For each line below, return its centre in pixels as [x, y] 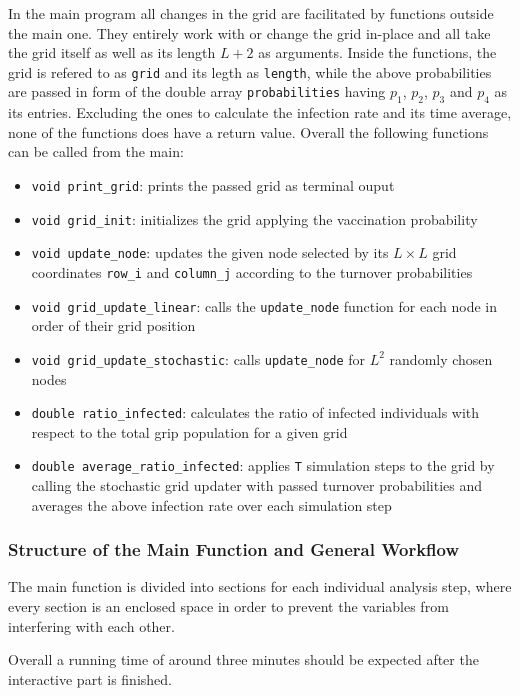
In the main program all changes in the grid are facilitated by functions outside [251, 13]
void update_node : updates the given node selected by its [210, 252]
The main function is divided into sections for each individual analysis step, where [260, 586]
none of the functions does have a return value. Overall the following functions [248, 131]
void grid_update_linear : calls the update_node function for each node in [264, 305]
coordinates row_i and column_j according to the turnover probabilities [252, 271]
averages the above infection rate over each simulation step [211, 504]
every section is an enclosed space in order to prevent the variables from [228, 606]
